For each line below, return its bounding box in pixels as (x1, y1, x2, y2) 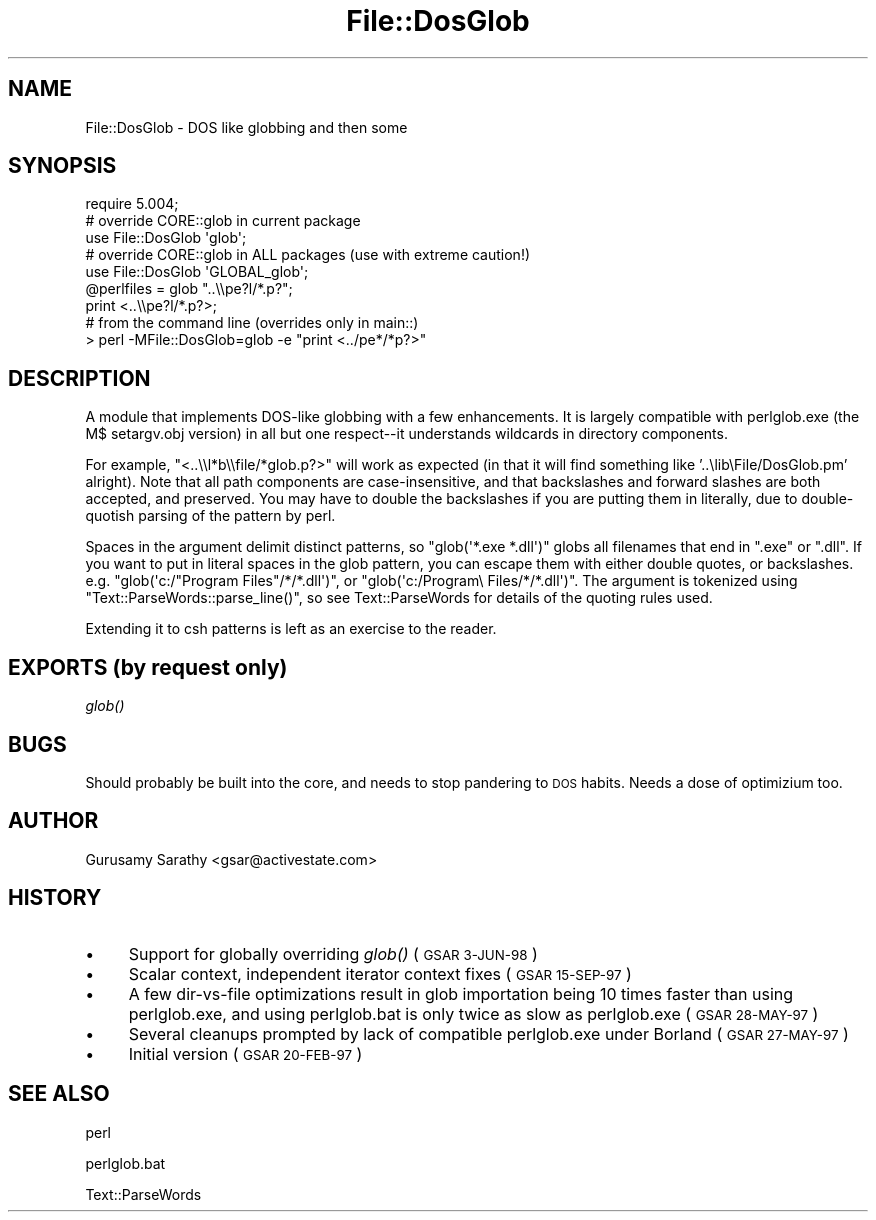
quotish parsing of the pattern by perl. (85, 507, 336, 525)
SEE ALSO (8, 1081, 110, 1107)
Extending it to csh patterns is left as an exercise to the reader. (85, 620, 497, 638)
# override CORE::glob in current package (85, 212, 361, 230)
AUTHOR (8, 808, 99, 834)
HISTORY (8, 885, 102, 911)
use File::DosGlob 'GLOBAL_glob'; (85, 263, 309, 281)
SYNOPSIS (8, 153, 117, 179)
